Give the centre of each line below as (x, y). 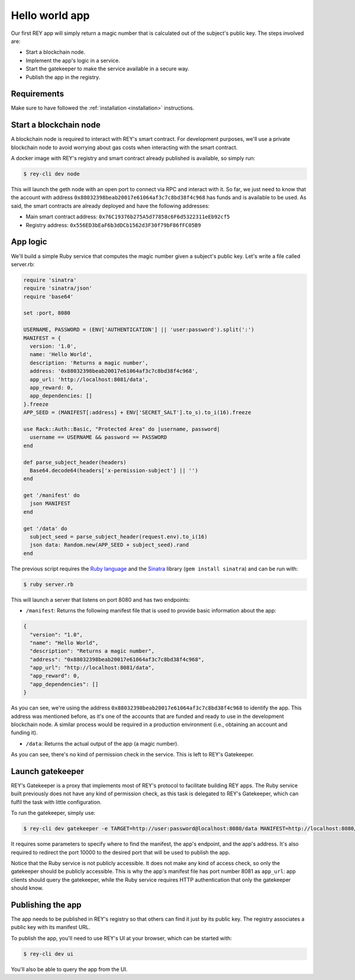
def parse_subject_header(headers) (75, 462)
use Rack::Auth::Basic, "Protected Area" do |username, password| (122, 429)
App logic (29, 242)
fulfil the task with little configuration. (56, 802)
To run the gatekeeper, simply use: (53, 813)
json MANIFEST (50, 504)
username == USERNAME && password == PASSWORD (99, 437)
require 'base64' (49, 296)
